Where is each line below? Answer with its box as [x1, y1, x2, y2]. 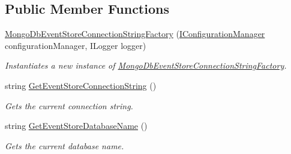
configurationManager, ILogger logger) [5, 39, 146, 51]
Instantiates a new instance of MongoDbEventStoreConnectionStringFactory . [5, 59, 287, 72]
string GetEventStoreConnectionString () [5, 79, 157, 91]
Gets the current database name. [5, 139, 124, 152]
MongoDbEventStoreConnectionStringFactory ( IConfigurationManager [5, 27, 265, 40]
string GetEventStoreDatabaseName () [5, 119, 148, 132]
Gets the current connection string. [5, 99, 133, 112]
